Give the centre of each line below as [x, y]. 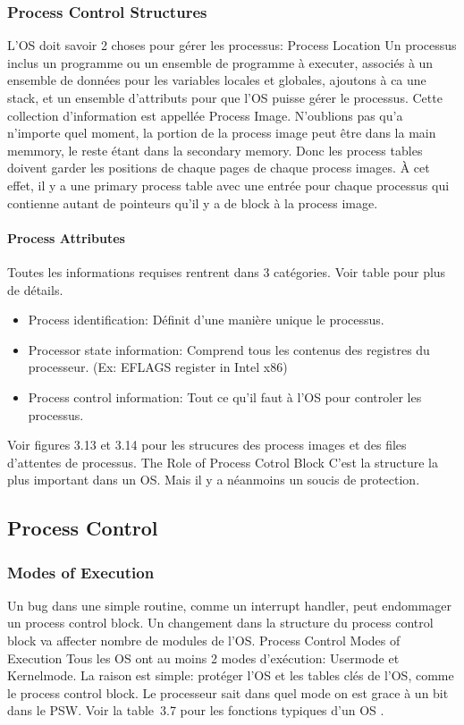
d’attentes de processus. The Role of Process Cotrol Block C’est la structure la [223, 462]
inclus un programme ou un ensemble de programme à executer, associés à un [220, 62]
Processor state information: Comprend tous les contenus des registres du [229, 349]
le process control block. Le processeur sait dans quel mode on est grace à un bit [228, 692]
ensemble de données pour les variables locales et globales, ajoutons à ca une [217, 80]
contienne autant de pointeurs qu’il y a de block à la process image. [193, 202]
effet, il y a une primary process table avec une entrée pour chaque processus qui [228, 185]
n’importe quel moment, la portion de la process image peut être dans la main [222, 133]
